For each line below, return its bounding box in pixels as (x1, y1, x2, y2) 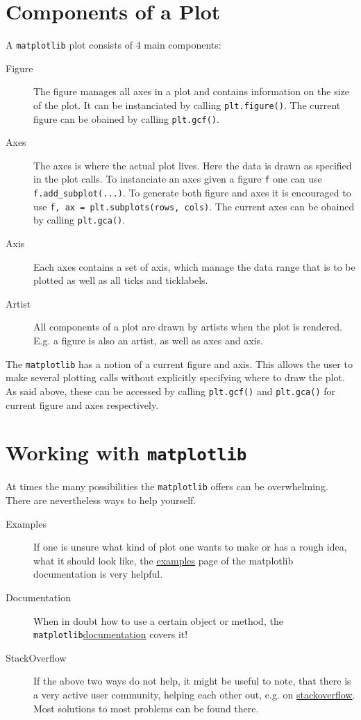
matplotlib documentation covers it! (33, 627, 188, 642)
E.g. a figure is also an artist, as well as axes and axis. (33, 333, 263, 348)
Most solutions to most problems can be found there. (33, 701, 259, 715)
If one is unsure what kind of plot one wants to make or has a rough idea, (33, 539, 347, 554)
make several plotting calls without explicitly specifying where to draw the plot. (6, 370, 345, 385)
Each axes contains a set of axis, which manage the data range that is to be (33, 259, 355, 274)
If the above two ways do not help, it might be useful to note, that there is (33, 673, 351, 688)
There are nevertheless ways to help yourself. (6, 493, 196, 508)
